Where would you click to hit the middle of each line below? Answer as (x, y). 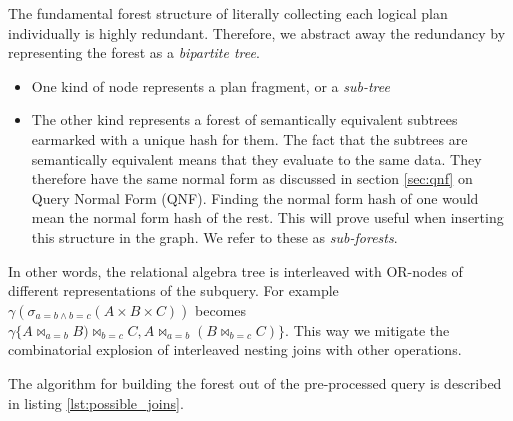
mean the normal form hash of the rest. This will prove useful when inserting (267, 217)
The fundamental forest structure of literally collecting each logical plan (228, 13)
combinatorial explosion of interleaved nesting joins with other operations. (235, 349)
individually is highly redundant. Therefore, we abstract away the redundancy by (257, 32)
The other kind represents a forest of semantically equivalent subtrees (244, 119)
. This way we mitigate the (367, 329)
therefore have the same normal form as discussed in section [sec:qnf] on (252, 178)
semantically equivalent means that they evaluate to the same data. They (256, 158)
